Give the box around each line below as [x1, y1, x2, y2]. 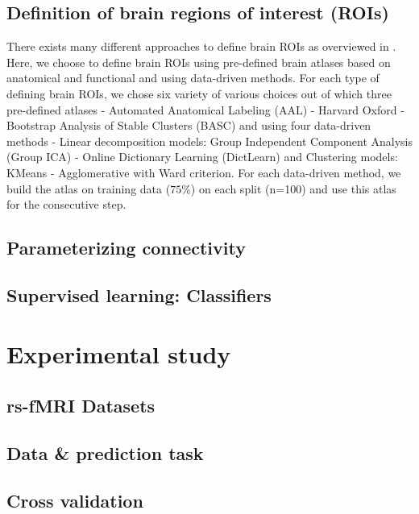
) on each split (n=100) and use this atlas [190, 180, 396, 197]
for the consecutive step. [6, 196, 127, 213]
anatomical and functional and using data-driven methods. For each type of [6, 69, 380, 86]
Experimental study [6, 338, 231, 371]
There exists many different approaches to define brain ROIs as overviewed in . [6, 38, 396, 55]
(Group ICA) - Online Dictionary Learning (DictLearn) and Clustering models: [6, 148, 398, 165]
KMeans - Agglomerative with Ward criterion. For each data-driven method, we [6, 164, 401, 180]
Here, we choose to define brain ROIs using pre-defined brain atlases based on [6, 53, 391, 70]
